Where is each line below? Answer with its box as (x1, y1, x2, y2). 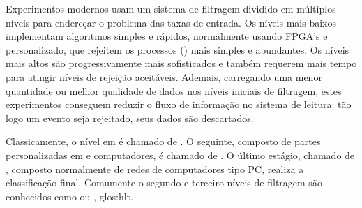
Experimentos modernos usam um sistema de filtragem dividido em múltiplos (6, 1, 336, 15)
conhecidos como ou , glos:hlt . (6, 188, 133, 203)
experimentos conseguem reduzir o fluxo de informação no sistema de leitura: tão (6, 97, 352, 112)
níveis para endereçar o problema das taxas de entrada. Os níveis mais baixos (6, 15, 336, 29)
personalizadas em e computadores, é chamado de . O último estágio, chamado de (6, 147, 355, 162)
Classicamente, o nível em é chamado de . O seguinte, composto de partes (6, 134, 321, 149)
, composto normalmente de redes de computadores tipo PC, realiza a (6, 161, 304, 176)
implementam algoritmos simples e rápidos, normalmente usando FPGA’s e (6, 29, 328, 43)
